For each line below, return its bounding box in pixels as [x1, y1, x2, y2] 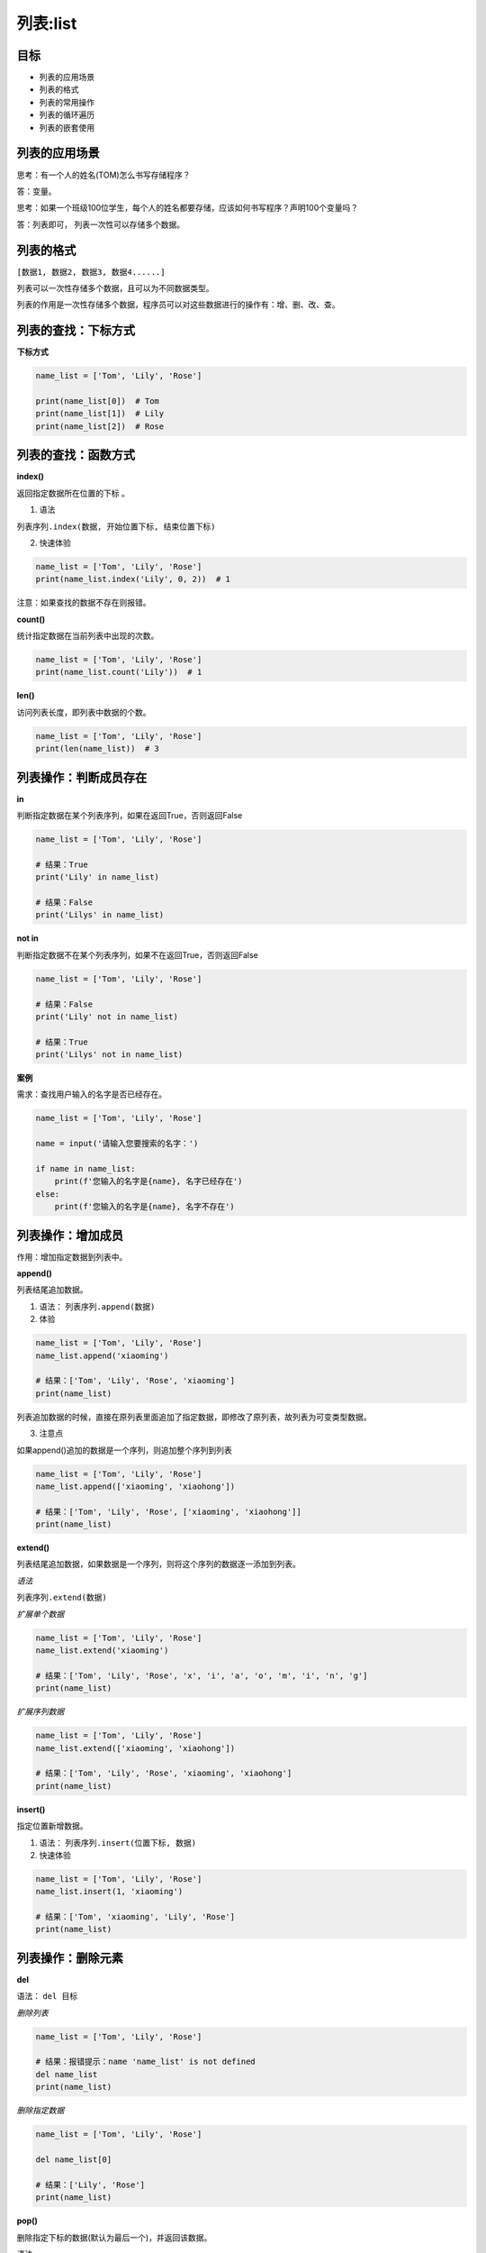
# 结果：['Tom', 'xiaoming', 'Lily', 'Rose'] [35, 1911, 236, 1922]
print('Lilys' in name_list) [35, 910, 165, 920]
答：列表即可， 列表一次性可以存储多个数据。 [16, 219, 184, 230]
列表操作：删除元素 [16, 1950, 123, 1966]
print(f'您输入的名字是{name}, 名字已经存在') [54, 1176, 243, 1187]
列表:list [16, 14, 77, 33]
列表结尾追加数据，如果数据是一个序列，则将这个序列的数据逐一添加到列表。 [16, 1559, 301, 1570]
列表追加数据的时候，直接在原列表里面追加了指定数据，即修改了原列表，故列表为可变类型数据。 [16, 1411, 372, 1422]
